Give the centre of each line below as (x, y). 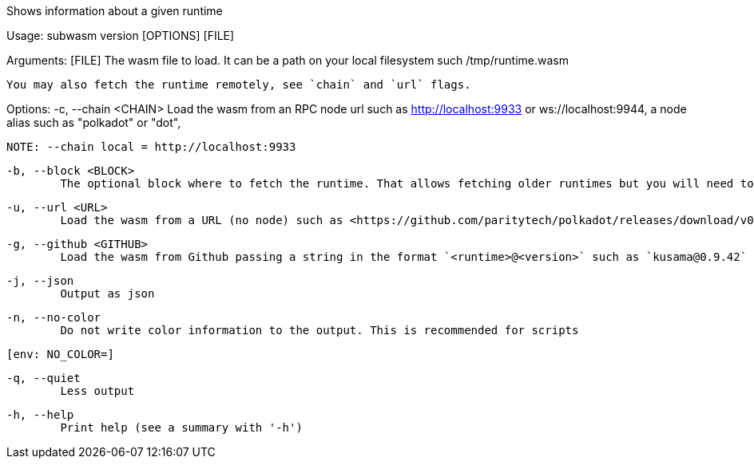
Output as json (107, 294)
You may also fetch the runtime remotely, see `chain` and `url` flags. (239, 85)
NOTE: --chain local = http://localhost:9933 (151, 147)
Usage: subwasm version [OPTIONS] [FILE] (121, 35)
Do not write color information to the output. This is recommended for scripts (319, 330)
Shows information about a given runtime (115, 11)
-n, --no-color (54, 317)
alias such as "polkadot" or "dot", (94, 122)
